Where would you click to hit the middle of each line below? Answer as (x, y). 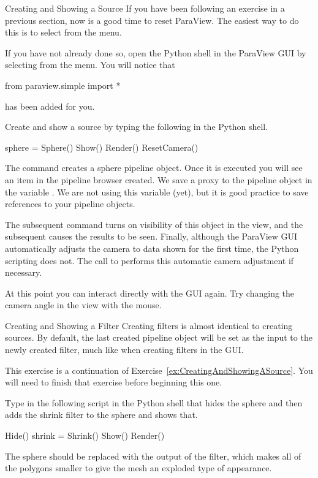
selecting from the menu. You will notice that (90, 65)
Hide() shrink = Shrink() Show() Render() (85, 435)
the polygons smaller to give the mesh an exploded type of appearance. (138, 468)
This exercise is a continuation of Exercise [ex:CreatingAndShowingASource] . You (159, 370)
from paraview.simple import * (63, 85)
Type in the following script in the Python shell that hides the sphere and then (154, 402)
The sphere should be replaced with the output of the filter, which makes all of (153, 456)
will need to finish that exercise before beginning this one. (114, 382)
